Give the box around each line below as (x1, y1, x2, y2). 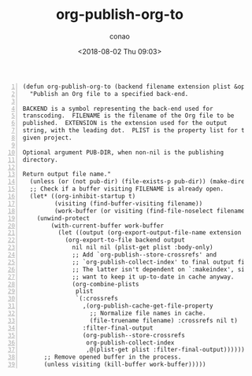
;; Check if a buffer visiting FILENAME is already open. (29, 185, 224, 194)
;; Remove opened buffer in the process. (43, 353, 182, 361)
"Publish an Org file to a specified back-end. (29, 90, 189, 98)
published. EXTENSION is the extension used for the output (22, 120, 228, 127)
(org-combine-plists (72, 280, 139, 288)
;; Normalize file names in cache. (89, 309, 206, 318)
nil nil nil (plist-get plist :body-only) (72, 244, 213, 252)
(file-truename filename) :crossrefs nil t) (89, 316, 238, 324)
